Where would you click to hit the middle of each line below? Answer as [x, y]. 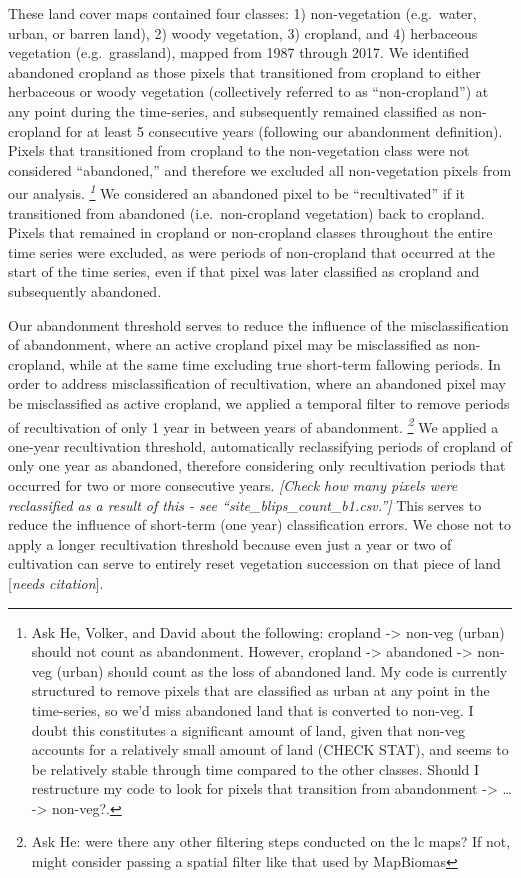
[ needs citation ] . [56, 582]
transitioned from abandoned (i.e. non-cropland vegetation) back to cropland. [246, 212]
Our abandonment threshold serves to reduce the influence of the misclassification [258, 324]
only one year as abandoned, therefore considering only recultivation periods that [257, 465]
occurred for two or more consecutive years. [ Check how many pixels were [233, 484]
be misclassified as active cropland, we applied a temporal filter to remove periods [259, 402]
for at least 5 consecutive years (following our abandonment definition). [284, 130]
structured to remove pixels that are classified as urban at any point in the [260, 690]
